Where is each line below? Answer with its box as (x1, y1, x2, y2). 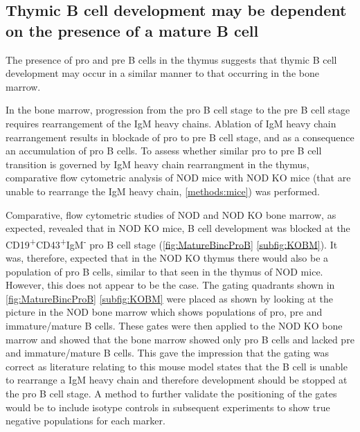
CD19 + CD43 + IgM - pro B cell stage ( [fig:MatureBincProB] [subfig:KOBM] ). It (6, 235, 338, 251)
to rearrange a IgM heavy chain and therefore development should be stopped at (6, 372, 348, 387)
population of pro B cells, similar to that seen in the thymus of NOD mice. (6, 264, 323, 278)
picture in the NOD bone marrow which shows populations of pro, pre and (6, 305, 323, 319)
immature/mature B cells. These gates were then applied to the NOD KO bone (6, 318, 343, 332)
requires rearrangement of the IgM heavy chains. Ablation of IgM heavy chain (6, 116, 336, 130)
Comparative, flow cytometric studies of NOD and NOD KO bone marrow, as (6, 207, 336, 222)
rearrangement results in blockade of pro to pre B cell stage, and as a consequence (6, 129, 354, 144)
